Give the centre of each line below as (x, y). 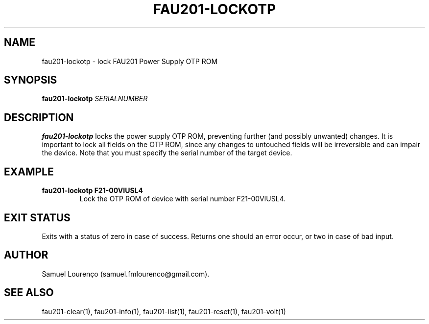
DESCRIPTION (39, 117)
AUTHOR (26, 255)
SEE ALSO (29, 293)
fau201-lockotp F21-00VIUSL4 (92, 191)
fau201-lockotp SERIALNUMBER (95, 99)
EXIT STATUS (37, 217)
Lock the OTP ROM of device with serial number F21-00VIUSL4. (183, 199)
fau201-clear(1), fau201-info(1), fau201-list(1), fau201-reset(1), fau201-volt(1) (164, 311)
